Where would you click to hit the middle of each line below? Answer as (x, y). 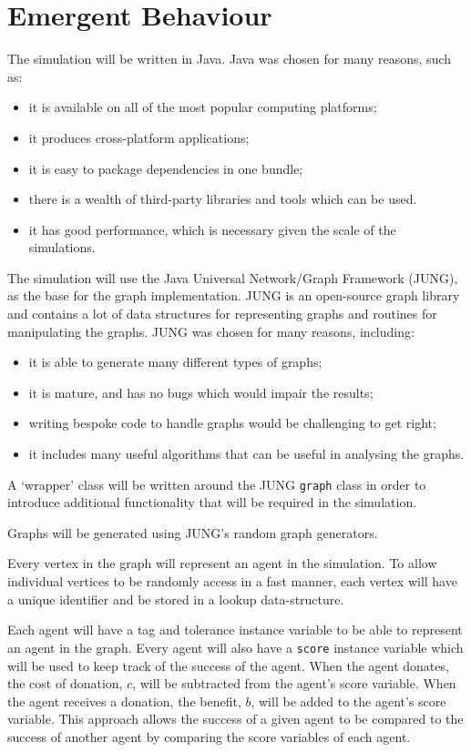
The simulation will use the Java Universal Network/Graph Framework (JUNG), (233, 277)
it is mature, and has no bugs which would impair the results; (201, 392)
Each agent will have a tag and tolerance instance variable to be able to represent (235, 630)
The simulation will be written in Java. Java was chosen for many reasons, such (230, 59)
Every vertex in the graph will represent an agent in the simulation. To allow (222, 563)
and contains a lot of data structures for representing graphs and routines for (222, 314)
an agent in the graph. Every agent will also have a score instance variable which (235, 647)
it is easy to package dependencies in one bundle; (166, 168)
